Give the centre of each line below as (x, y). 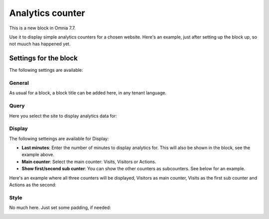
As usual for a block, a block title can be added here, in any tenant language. (88, 93)
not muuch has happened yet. (40, 44)
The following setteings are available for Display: (59, 138)
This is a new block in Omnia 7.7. (42, 28)
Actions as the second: (33, 185)
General (19, 83)
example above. (38, 155)
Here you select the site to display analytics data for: (63, 116)
